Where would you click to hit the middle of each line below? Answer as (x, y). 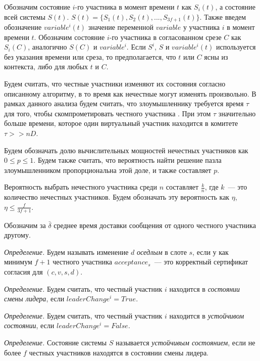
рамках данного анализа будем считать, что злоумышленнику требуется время (124, 103)
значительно (237, 113)
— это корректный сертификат (201, 262)
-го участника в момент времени (125, 7)
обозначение (23, 27)
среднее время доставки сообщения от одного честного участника (155, 225)
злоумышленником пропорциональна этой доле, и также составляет (108, 170)
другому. (17, 235)
